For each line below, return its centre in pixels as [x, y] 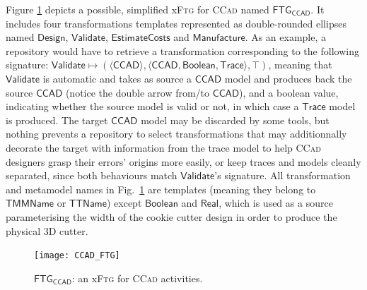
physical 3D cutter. [47, 230]
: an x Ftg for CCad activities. [137, 278]
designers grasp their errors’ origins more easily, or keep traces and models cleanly [183, 161]
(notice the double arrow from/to [138, 92]
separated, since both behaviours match [92, 175]
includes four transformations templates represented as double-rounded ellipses [176, 23]
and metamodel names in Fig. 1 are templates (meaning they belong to [161, 189]
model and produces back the [288, 78]
